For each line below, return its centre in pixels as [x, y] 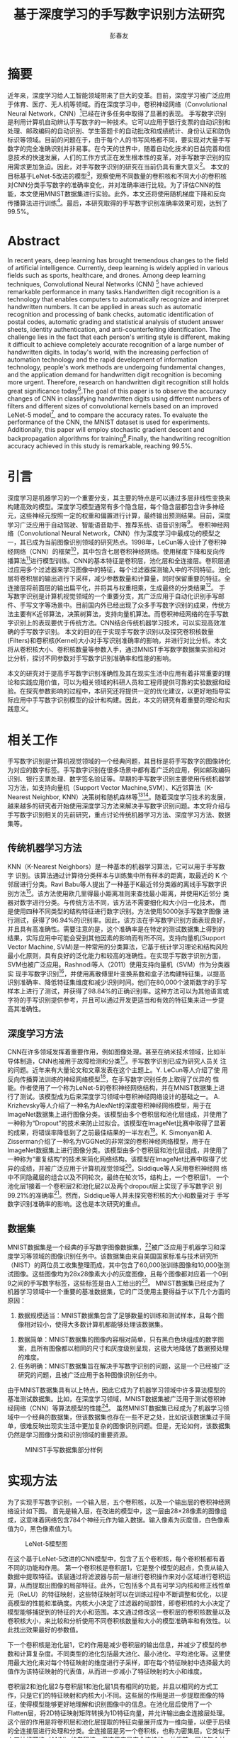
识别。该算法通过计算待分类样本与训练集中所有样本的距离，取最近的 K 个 [121, 875]
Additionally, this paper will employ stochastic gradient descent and [106, 430]
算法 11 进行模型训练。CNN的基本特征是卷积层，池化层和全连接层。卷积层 [119, 560]
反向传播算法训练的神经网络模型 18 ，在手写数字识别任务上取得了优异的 [109, 1079]
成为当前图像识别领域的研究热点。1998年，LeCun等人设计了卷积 [126, 542]
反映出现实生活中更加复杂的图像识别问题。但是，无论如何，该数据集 [131, 1426]
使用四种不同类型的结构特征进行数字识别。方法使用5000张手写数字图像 [117, 911]
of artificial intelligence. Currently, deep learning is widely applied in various [118, 268]
